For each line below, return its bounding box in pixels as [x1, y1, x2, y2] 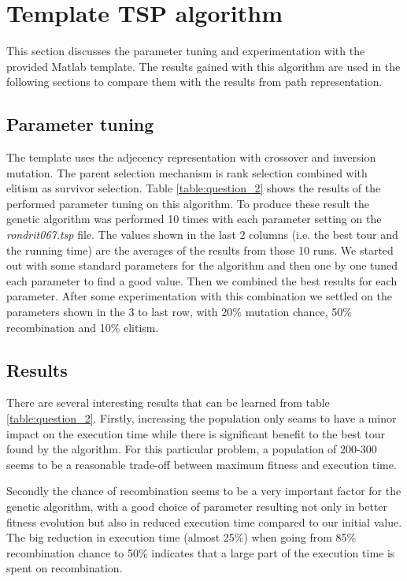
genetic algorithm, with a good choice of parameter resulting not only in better [6, 498, 388, 514]
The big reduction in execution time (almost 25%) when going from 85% [6, 529, 357, 546]
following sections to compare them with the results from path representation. [6, 73, 383, 90]
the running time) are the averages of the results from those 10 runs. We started [6, 241, 394, 258]
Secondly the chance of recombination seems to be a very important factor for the [6, 482, 401, 499]
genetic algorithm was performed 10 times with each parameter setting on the [6, 210, 382, 227]
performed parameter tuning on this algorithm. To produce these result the [6, 195, 369, 211]
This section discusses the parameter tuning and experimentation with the [6, 43, 365, 59]
